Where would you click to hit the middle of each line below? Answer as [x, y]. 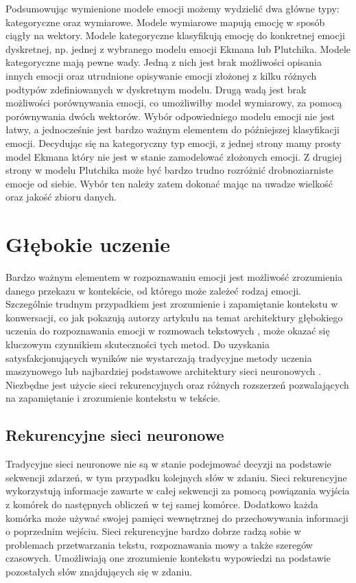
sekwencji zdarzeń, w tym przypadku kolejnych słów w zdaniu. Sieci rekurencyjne [176, 477]
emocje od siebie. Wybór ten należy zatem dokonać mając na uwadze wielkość [169, 183]
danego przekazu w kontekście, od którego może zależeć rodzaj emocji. [154, 290]
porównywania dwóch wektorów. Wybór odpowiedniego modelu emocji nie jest [170, 116]
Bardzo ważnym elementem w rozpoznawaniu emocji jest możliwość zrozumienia [174, 277]
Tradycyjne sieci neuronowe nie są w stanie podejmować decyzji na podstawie [168, 464]
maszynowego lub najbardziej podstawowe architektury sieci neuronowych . [164, 371]
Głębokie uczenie [88, 244]
